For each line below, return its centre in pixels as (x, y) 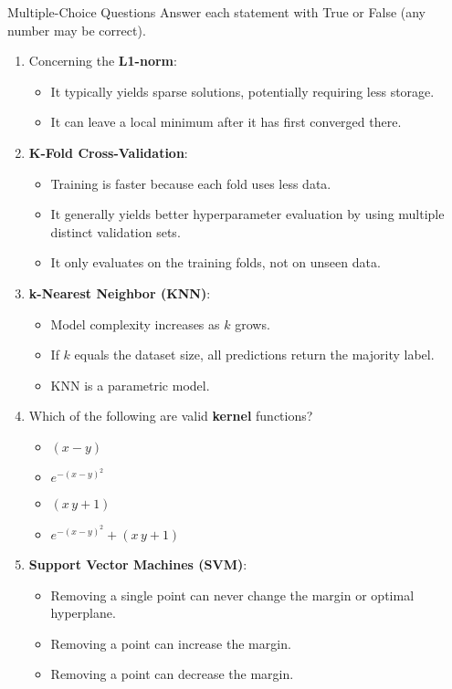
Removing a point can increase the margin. (171, 643)
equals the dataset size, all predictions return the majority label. (254, 355)
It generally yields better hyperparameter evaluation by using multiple (247, 214)
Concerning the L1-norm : (103, 61)
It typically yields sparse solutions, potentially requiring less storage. (242, 91)
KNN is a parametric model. (130, 385)
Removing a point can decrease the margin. (172, 674)
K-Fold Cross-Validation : (108, 152)
